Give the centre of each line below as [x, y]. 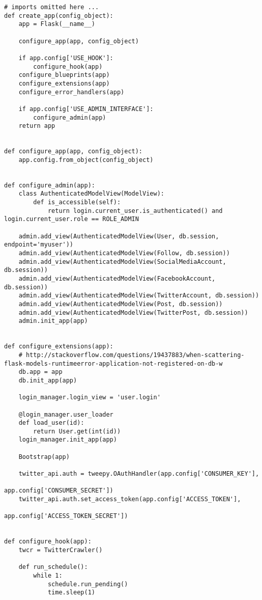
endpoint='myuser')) [39, 245]
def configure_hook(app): [48, 542]
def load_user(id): [51, 423]
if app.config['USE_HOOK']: [66, 58]
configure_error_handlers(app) [71, 92]
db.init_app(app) [48, 380]
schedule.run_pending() [88, 584]
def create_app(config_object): [59, 16]
